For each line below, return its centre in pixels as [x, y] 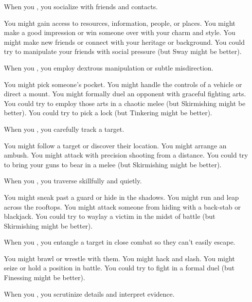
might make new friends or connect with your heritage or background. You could [124, 42]
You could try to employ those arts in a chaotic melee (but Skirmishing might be [125, 103]
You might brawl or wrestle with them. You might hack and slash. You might [119, 258]
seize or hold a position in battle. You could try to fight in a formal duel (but [119, 268]
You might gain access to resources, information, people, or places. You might [120, 23]
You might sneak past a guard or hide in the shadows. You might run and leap [121, 197]
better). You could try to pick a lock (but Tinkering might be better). [108, 113]
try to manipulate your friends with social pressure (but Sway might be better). [123, 51]
